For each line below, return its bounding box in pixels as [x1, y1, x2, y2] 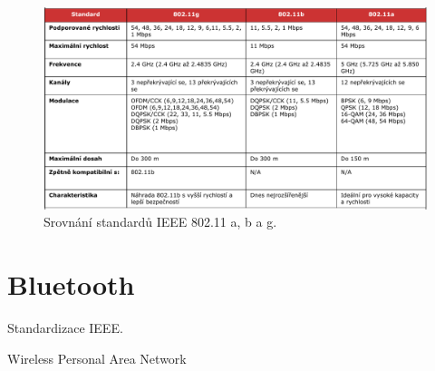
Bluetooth [7, 266, 135, 303]
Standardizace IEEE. [7, 318, 123, 337]
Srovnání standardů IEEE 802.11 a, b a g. [43, 212, 277, 231]
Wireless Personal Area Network [7, 348, 187, 367]
